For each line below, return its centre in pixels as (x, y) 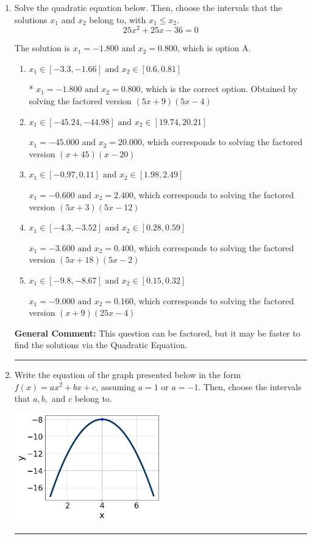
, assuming (115, 386)
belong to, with (118, 19)
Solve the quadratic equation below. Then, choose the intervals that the (148, 7)
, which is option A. (214, 48)
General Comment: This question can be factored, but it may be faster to (157, 333)
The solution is (42, 48)
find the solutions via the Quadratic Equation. (101, 345)
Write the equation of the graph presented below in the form (128, 374)
